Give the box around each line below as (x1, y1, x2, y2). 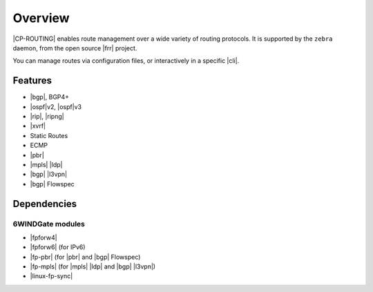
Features (12, 75, 52, 86)
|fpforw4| (30, 233, 58, 242)
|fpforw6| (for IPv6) (30, 243, 86, 251)
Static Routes (30, 131, 68, 139)
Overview (12, 10, 70, 26)
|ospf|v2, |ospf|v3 (30, 102, 82, 110)
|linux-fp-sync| (30, 272, 73, 280)
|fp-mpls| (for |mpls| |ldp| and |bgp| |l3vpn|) (30, 262, 155, 271)
